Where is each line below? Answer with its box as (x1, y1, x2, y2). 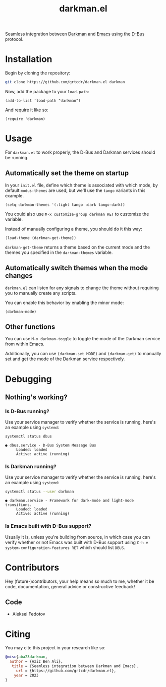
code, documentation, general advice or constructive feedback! (5, 583, 135, 589)
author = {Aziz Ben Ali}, (9, 659, 63, 664)
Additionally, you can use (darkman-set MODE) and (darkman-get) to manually (5, 351, 162, 357)
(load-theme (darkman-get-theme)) (5, 235, 77, 241)
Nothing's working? (5, 393, 68, 401)
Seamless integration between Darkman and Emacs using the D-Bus (5, 31, 145, 37)
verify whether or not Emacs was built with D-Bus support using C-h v (5, 539, 149, 545)
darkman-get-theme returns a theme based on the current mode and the (5, 244, 150, 250)
